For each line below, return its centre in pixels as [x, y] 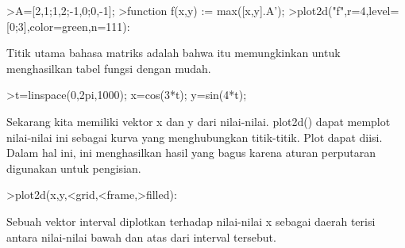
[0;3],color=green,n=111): [68, 26]
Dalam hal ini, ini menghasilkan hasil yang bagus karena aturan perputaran [191, 153]
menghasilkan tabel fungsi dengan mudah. [109, 68]
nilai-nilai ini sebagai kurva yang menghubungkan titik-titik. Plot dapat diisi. [195, 137]
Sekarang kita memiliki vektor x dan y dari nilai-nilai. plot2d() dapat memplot [199, 121]
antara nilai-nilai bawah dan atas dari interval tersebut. [141, 237]
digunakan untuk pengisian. [74, 168]
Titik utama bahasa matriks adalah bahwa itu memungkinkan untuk [174, 53]
